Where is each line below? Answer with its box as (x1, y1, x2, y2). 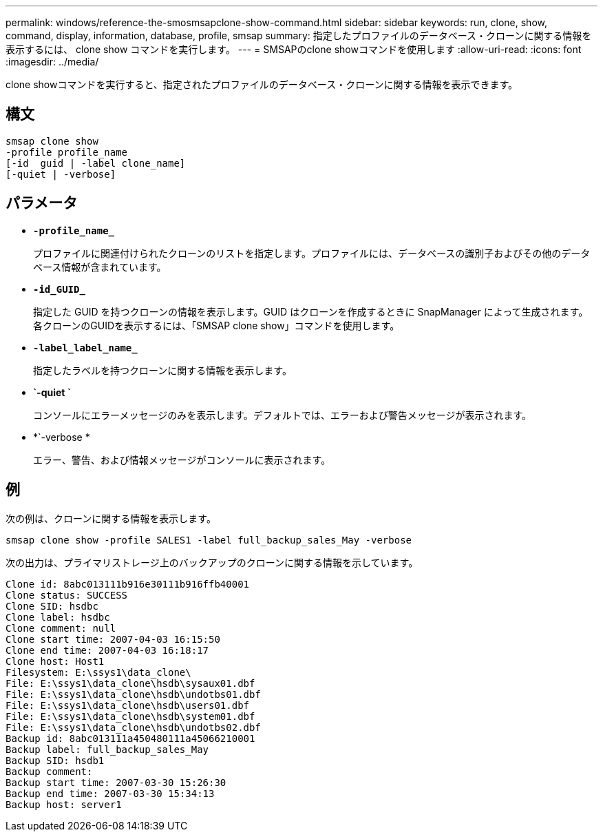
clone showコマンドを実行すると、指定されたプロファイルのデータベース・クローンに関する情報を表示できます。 (6, 79, 518, 90)
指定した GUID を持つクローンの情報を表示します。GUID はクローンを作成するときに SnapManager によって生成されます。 (33, 305, 589, 318)
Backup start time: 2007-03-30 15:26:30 (6, 776, 226, 788)
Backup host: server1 (6, 798, 122, 810)
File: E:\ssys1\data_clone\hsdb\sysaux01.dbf (6, 677, 255, 689)
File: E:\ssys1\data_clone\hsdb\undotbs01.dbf (6, 688, 261, 700)
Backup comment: (6, 765, 93, 777)
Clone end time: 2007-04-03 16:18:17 (6, 644, 209, 656)
